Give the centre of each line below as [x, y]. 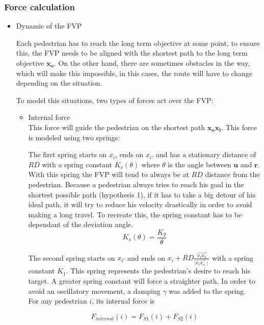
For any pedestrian [58, 301]
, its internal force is [123, 301]
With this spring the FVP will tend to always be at [109, 174]
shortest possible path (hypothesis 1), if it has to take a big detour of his [142, 194]
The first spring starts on [68, 154]
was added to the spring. [207, 291]
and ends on [147, 257]
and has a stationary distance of [206, 154]
